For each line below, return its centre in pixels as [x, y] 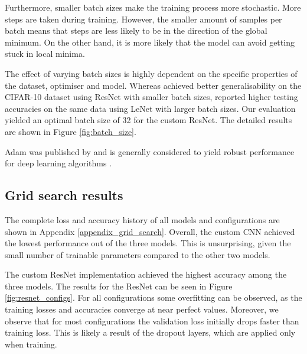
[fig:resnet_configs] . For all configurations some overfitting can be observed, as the [153, 297]
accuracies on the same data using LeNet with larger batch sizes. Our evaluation [150, 108]
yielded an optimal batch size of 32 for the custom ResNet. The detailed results [148, 120]
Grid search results [64, 195]
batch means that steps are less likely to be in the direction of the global [136, 30]
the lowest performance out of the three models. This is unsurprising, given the [148, 243]
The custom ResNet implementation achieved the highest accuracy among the [146, 274]
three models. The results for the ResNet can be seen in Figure [119, 286]
